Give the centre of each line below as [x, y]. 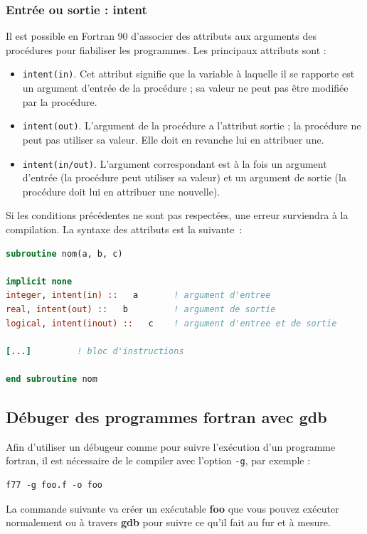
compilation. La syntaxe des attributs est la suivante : [124, 229]
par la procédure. [60, 101]
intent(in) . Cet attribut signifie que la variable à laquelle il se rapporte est [188, 74]
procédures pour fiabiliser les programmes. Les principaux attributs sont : [166, 49]
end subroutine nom [52, 379]
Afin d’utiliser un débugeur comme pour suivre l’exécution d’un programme [171, 446]
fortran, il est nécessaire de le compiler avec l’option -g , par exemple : [158, 460]
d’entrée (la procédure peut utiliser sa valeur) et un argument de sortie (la [184, 177]
